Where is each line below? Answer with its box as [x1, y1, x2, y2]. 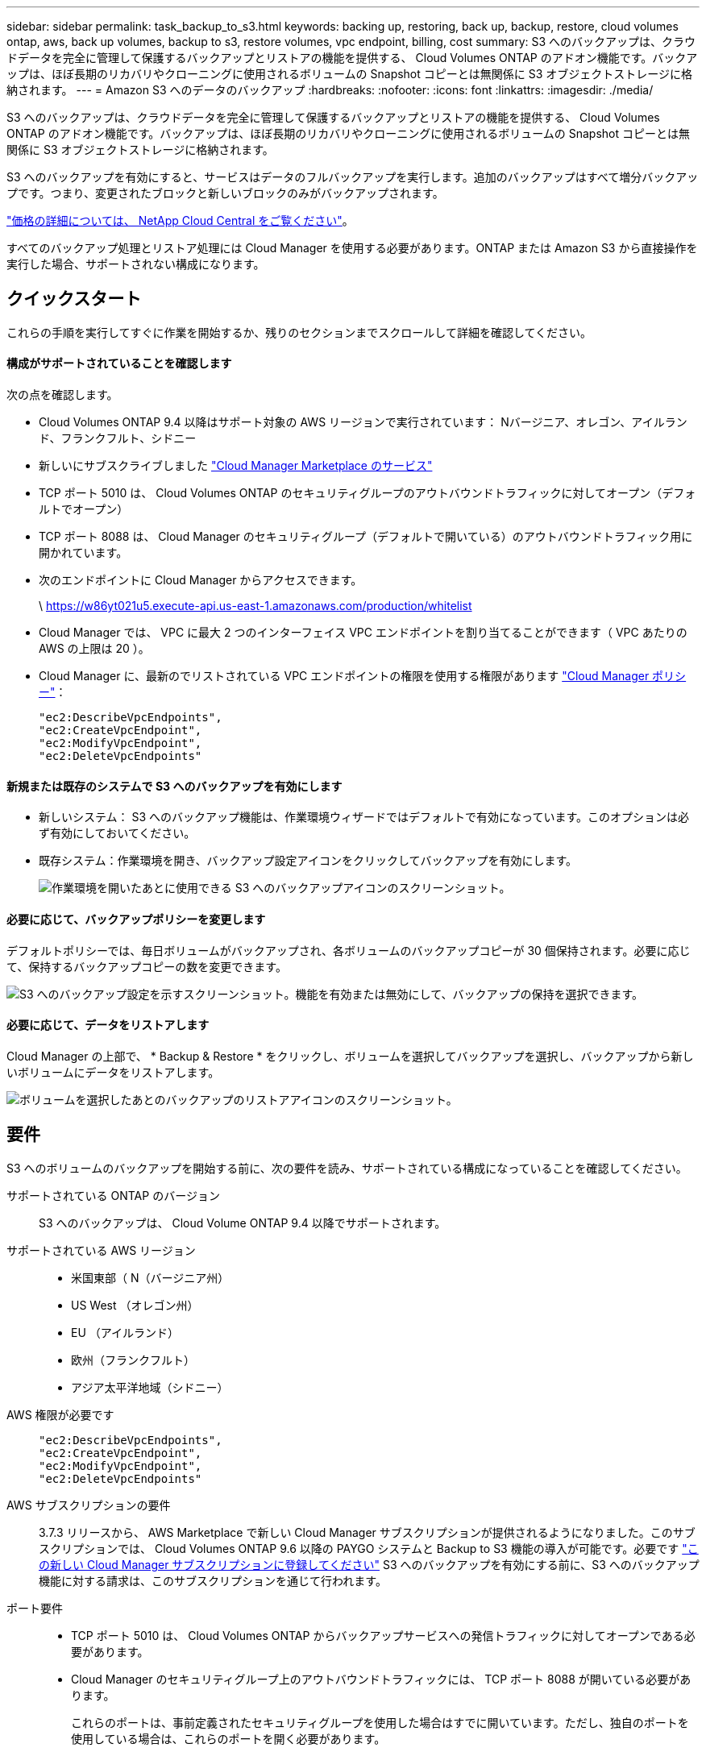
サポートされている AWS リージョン [6, 1243, 196, 1257]
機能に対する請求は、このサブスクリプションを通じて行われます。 [39, 1573, 387, 1588]
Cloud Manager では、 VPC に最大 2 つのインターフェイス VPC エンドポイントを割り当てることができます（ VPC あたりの [39, 625, 687, 640]
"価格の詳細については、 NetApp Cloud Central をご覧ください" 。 [6, 214, 354, 227]
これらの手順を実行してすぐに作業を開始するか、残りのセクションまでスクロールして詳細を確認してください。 [6, 325, 592, 339]
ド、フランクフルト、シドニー [39, 431, 197, 446]
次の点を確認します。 [6, 388, 118, 402]
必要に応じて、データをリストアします [6, 1018, 210, 1032]
